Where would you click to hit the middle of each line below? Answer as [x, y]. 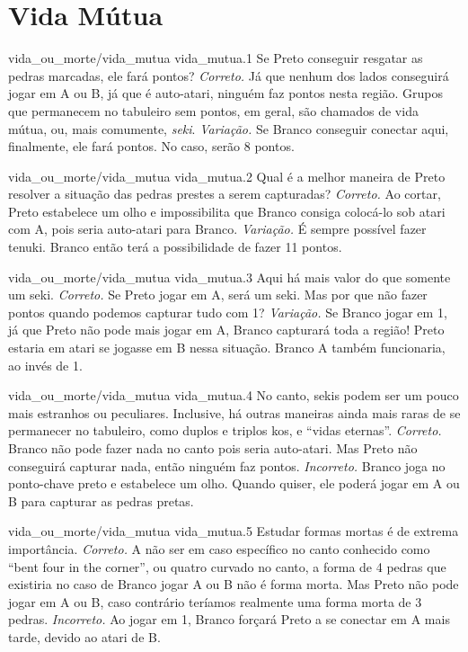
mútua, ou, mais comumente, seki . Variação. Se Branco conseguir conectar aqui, [229, 128]
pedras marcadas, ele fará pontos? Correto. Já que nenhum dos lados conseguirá [229, 75]
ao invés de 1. [45, 365]
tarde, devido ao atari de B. [84, 636]
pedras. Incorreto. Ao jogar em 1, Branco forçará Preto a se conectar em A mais [229, 619]
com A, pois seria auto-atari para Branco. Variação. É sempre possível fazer [217, 229]
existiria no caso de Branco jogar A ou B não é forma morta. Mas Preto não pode [234, 584]
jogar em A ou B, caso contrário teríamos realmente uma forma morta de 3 [215, 601]
